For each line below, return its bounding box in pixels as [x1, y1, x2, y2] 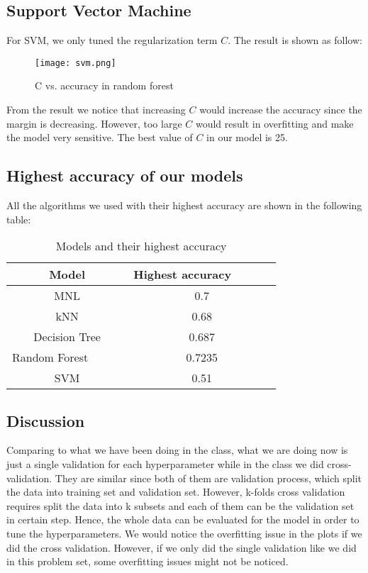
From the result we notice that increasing [6, 102, 186, 117]
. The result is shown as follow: [228, 33, 362, 48]
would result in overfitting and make [195, 116, 354, 130]
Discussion [6, 409, 85, 431]
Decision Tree [33, 328, 101, 345]
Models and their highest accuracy [55, 238, 227, 255]
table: [6, 211, 31, 226]
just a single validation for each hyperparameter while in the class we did [6, 457, 324, 472]
